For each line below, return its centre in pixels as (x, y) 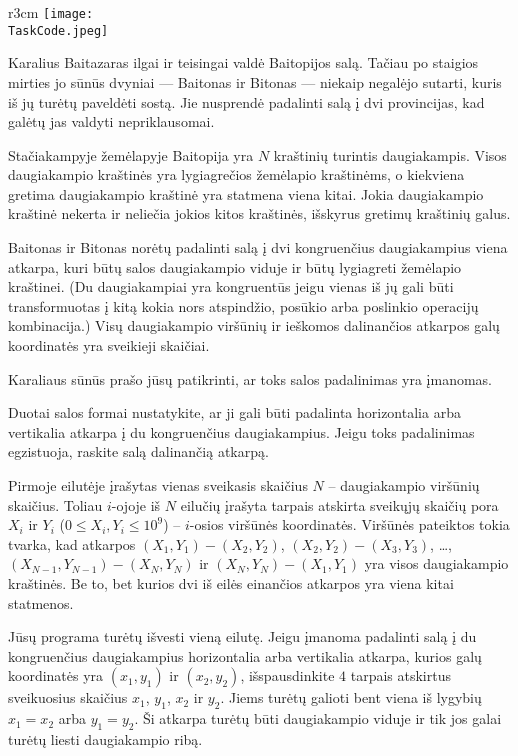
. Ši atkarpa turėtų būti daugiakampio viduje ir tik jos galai (318, 718)
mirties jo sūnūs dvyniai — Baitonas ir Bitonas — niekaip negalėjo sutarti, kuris (255, 81)
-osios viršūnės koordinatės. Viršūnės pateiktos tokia (349, 524)
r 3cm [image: (51, 12)
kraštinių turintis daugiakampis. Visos (390, 154)
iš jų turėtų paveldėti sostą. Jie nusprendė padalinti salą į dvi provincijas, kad (246, 101)
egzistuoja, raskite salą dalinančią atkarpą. (138, 451)
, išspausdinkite (287, 675)
